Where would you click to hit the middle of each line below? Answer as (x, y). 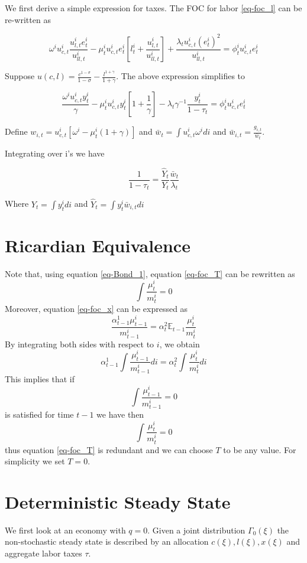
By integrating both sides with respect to (80, 344)
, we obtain (180, 344)
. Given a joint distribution (196, 530)
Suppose (20, 76)
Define (16, 131)
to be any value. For (260, 449)
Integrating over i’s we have (55, 153)
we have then (120, 414)
